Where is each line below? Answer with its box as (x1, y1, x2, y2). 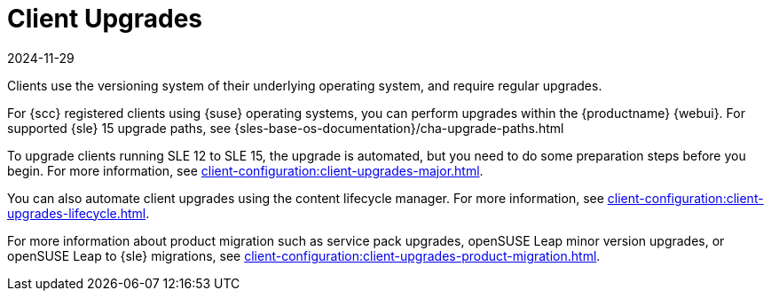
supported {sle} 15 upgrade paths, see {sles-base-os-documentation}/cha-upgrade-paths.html (7, 120, 564, 136)
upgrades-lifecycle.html (7, 205, 146, 221)
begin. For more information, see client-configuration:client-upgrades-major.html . (7, 162, 484, 178)
